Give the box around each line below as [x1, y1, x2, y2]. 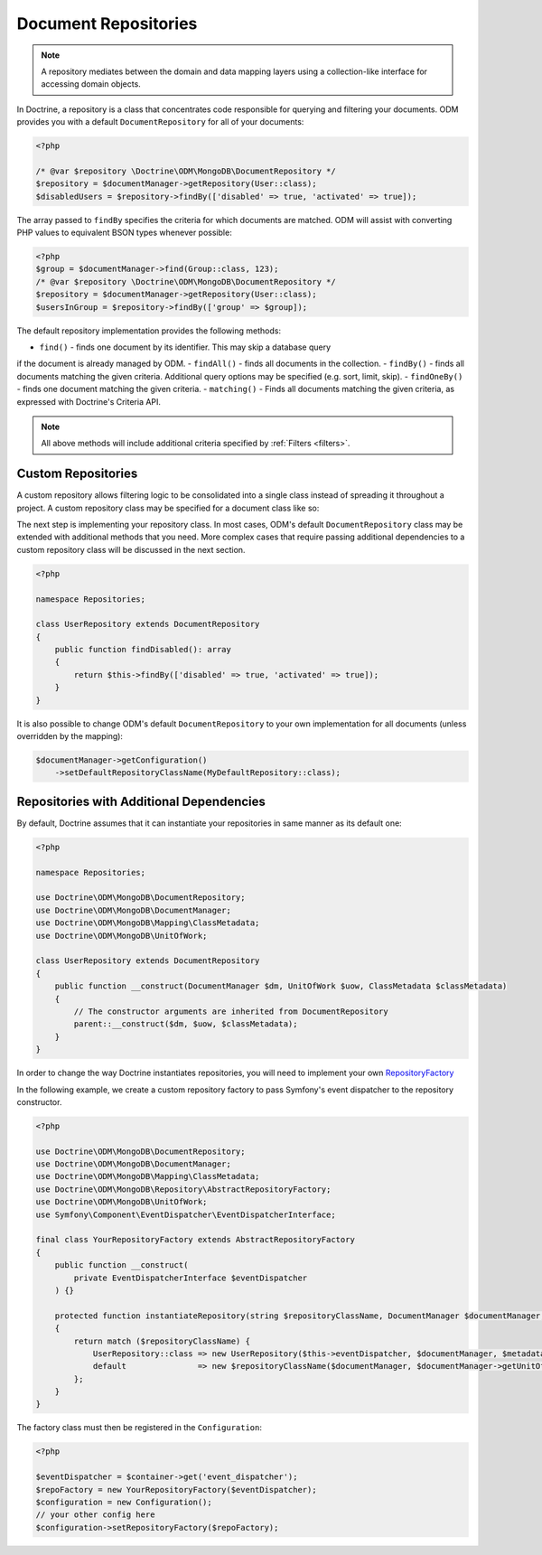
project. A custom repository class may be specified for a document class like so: [16, 502, 320, 513]
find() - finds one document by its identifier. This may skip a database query [39, 342, 332, 352]
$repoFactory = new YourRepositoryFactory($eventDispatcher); [35, 1485, 317, 1494]
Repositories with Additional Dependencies [16, 793, 266, 809]
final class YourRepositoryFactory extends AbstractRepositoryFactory [35, 1234, 356, 1245]
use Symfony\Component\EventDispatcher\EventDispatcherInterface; [35, 1209, 336, 1220]
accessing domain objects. [41, 79, 142, 89]
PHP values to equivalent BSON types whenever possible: [16, 227, 232, 239]
